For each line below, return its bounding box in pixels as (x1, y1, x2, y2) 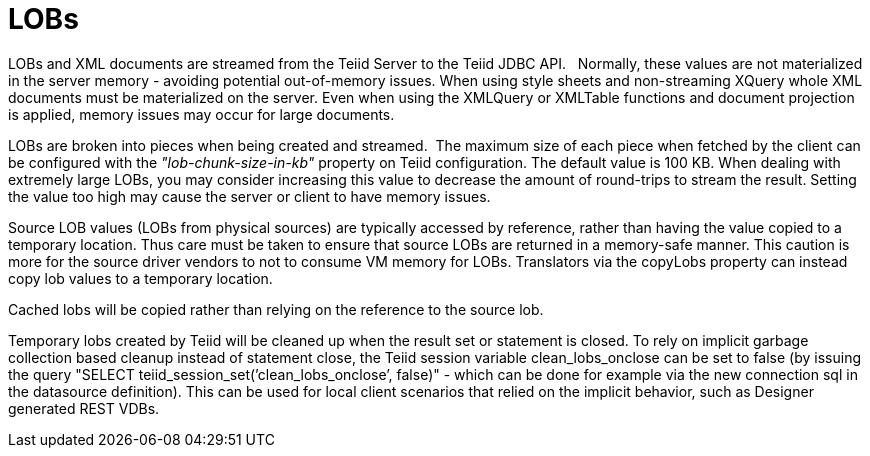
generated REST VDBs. (8, 399, 160, 417)
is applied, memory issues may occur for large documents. (8, 105, 395, 123)
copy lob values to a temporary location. (8, 269, 273, 287)
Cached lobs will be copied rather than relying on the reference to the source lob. (8, 300, 544, 318)
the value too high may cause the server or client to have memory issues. (8, 187, 491, 205)
